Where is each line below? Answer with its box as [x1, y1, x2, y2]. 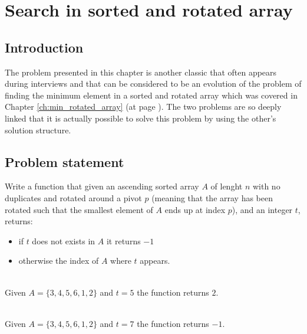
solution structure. [5, 123, 71, 136]
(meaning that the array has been [151, 191, 273, 204]
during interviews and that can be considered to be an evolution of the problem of [5, 77, 302, 90]
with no [252, 180, 280, 192]
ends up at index [164, 203, 226, 215]
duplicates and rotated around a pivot [5, 191, 142, 204]
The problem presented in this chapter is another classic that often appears [5, 66, 277, 78]
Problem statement [5, 152, 124, 171]
